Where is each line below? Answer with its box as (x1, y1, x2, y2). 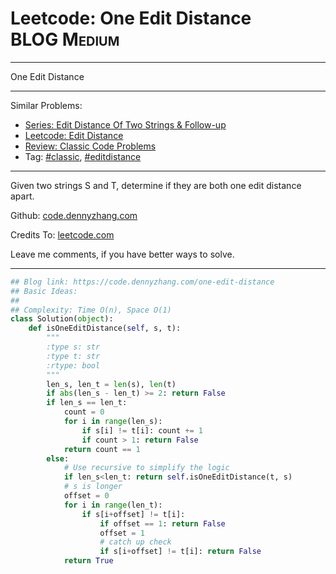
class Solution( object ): (10, 314, 114, 324)
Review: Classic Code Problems (24, 140, 157, 152)
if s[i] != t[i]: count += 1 (81, 425, 203, 436)
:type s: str (46, 342, 101, 352)
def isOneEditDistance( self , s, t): (28, 323, 182, 334)
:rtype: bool (46, 360, 101, 371)
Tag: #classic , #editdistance (24, 150, 142, 162)
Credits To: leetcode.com (10, 228, 115, 241)
